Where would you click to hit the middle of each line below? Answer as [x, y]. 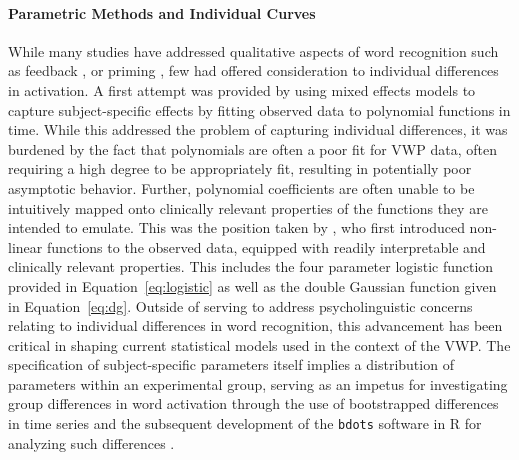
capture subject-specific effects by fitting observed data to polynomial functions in [259, 109]
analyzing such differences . [91, 442]
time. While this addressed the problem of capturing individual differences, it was [258, 129]
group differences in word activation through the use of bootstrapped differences [253, 403]
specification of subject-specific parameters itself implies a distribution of [231, 364]
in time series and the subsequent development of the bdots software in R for [245, 423]
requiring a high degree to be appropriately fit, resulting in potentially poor [240, 168]
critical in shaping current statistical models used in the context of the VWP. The [259, 344]
